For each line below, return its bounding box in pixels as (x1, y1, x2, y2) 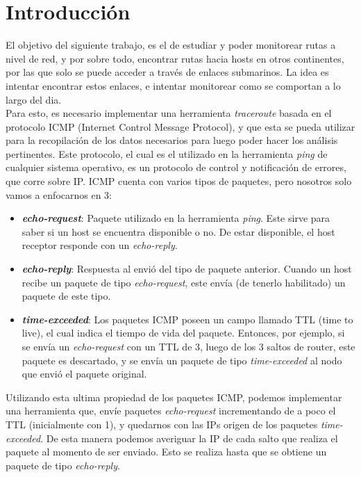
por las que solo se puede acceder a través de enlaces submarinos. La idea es (6, 65, 329, 79)
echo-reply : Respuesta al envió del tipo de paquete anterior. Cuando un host (22, 261, 352, 276)
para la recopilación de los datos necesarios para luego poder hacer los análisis (6, 133, 338, 147)
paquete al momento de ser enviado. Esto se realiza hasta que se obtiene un (6, 444, 327, 459)
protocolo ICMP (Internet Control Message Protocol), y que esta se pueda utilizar (6, 119, 355, 134)
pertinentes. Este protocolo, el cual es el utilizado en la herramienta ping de (6, 146, 328, 161)
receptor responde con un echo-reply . (22, 238, 178, 252)
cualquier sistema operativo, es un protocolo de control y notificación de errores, (6, 160, 346, 175)
